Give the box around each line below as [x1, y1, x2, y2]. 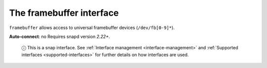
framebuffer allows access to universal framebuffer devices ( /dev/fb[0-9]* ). [9, 25, 175, 31]
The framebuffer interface [9, 7, 119, 18]
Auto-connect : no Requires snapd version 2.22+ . [9, 34, 110, 39]
